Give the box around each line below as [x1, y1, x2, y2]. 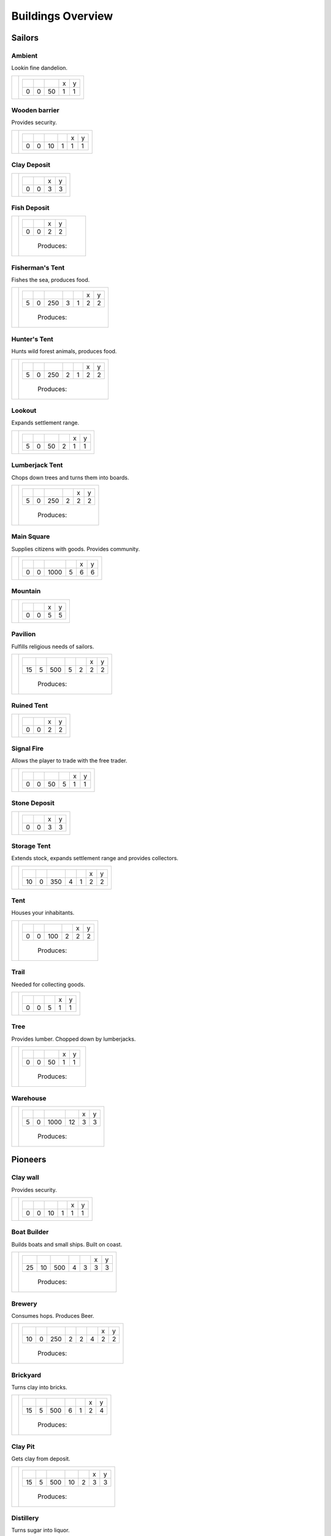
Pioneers [11, 1154, 47, 1165]
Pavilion [11, 630, 36, 638]
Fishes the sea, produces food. [11, 276, 90, 284]
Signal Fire [11, 744, 44, 753]
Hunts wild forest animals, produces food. [11, 348, 117, 355]
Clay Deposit [11, 160, 50, 169]
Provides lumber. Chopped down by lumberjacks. [11, 1035, 136, 1043]
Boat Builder [11, 1228, 49, 1236]
